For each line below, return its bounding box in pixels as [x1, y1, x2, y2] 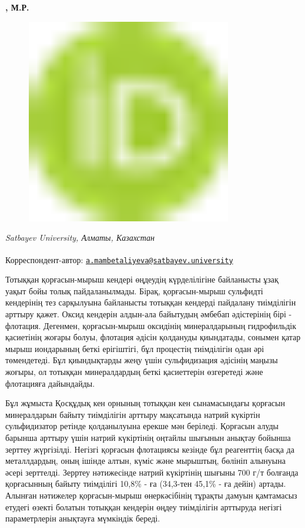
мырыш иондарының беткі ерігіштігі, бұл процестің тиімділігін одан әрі [5, 342, 264, 354]
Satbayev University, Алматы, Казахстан [5, 231, 155, 244]
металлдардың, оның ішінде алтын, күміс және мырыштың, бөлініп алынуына [5, 454, 286, 467]
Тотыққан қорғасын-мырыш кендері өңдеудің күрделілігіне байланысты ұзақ [5, 273, 279, 285]
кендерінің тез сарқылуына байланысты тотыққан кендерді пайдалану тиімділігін [5, 296, 296, 308]
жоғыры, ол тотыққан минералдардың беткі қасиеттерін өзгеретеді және [5, 366, 263, 378]
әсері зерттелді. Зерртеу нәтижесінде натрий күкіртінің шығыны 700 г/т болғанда [5, 466, 299, 478]
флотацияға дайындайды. [5, 377, 95, 389]
